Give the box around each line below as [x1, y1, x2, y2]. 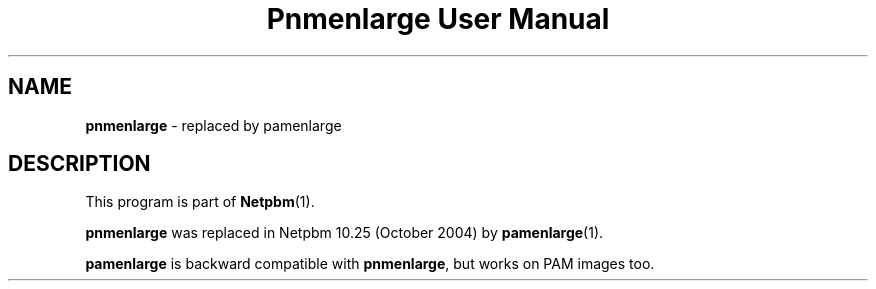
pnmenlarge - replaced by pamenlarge [85, 116, 342, 134]
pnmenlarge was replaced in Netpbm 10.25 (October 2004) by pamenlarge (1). [85, 224, 604, 242]
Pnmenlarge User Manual [266, 2, 610, 36]
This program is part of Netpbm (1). [85, 193, 315, 211]
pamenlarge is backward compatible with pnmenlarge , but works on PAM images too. [85, 255, 655, 273]
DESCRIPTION [8, 151, 151, 177]
